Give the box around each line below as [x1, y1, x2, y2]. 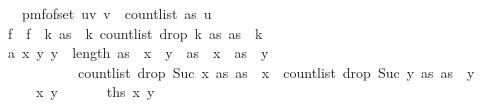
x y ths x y [35, 81, 155, 102]
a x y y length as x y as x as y [7, 42, 269, 63]
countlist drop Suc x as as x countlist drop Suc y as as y [77, 61, 475, 82]
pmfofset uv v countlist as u [21, 3, 212, 23]
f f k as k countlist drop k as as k [7, 22, 263, 43]
